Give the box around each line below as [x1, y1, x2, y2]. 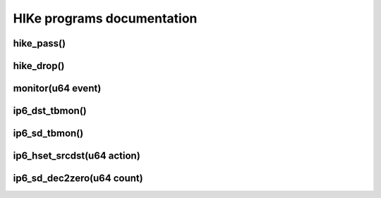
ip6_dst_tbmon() [13, 105, 87, 117]
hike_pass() [13, 37, 66, 49]
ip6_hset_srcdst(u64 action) [13, 150, 140, 162]
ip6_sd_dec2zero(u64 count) [13, 173, 144, 185]
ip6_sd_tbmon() [13, 128, 84, 140]
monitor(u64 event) [13, 82, 102, 94]
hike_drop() [13, 60, 65, 72]
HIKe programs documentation [13, 11, 198, 26]
